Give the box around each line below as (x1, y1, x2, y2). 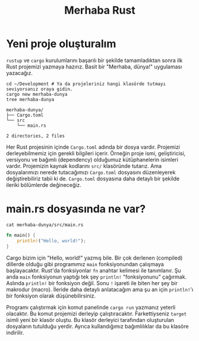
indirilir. (6, 329, 24, 336)
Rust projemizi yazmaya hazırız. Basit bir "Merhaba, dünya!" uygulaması (6, 63, 182, 70)
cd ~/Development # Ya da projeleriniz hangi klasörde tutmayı (6, 81, 166, 87)
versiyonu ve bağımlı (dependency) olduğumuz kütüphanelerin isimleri (6, 156, 178, 163)
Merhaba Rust (64, 4, 135, 17)
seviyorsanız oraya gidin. (6, 86, 73, 92)
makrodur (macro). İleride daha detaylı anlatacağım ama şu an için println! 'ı (6, 286, 194, 293)
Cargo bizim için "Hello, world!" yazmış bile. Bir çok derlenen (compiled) (6, 254, 183, 261)
